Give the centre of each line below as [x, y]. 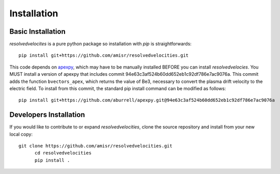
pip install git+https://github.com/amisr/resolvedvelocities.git [104, 56]
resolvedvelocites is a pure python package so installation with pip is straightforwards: [101, 44]
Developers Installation [47, 115]
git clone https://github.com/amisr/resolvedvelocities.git [95, 146]
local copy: [21, 134]
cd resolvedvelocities [63, 153]
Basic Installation [38, 31]
